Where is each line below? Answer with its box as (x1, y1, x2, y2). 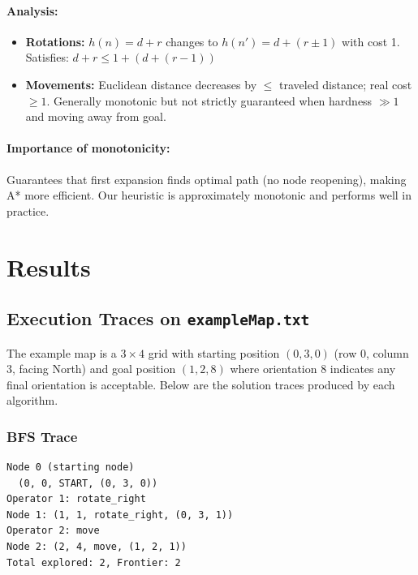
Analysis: (6, 2, 58, 19)
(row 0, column (334, 344, 409, 361)
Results (6, 250, 91, 283)
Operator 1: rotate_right (6, 493, 146, 505)
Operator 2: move (6, 525, 100, 537)
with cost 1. (342, 32, 400, 49)
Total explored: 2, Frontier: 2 (6, 556, 181, 569)
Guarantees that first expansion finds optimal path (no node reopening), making (6, 170, 407, 187)
